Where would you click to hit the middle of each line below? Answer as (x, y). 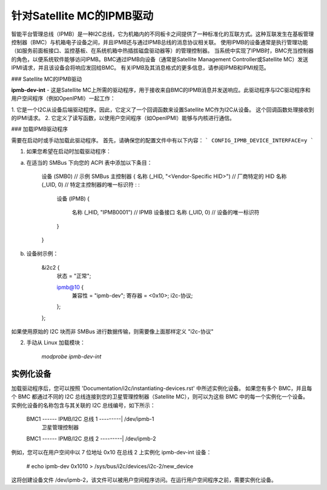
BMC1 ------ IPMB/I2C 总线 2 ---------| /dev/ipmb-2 (91, 439)
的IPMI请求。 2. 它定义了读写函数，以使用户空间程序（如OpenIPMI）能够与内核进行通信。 (123, 118)
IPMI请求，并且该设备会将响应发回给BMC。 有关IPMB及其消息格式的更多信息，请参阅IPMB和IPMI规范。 (140, 68)
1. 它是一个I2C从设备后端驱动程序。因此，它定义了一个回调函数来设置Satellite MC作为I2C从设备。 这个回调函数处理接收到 (163, 110)
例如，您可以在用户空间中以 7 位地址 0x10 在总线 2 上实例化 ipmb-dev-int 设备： (111, 452)
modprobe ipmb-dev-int (71, 356)
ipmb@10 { (70, 287)
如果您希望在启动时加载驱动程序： (69, 151)
